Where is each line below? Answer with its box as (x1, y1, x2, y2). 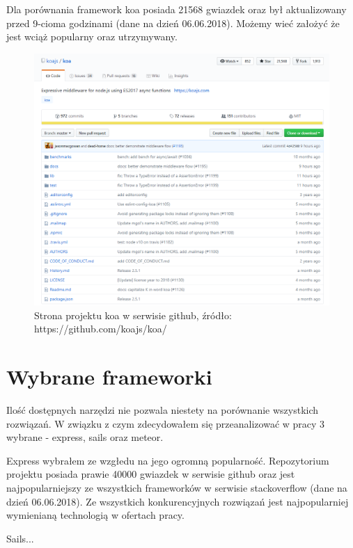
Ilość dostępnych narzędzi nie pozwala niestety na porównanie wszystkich (6, 402, 319, 417)
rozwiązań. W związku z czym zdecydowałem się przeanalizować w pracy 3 (6, 416, 325, 430)
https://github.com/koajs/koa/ (34, 321, 167, 336)
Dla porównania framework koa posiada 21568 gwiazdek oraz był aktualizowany (6, 2, 347, 16)
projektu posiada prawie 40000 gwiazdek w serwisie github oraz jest (6, 467, 295, 481)
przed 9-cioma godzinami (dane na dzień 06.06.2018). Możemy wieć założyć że (6, 15, 340, 30)
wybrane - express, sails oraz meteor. (6, 430, 164, 444)
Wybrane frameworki (6, 362, 212, 391)
